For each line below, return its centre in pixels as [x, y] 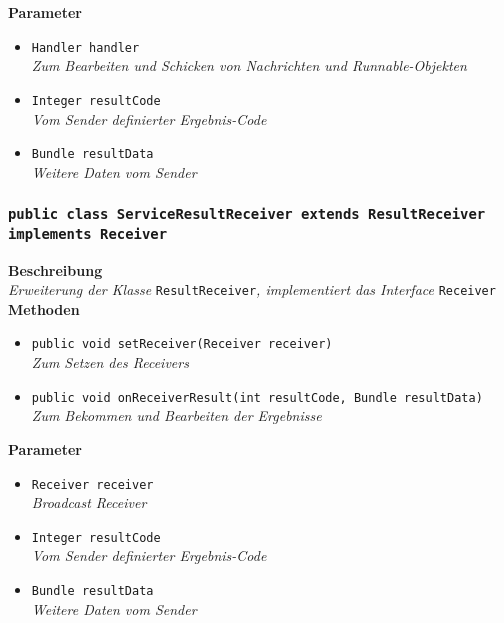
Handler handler [85, 47]
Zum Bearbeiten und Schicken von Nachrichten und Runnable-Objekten [249, 65]
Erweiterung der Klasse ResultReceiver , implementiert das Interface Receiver [252, 289]
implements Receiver [88, 233]
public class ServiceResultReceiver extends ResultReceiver [247, 214]
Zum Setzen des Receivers [110, 362]
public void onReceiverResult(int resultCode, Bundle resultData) [257, 397]
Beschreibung [55, 269]
